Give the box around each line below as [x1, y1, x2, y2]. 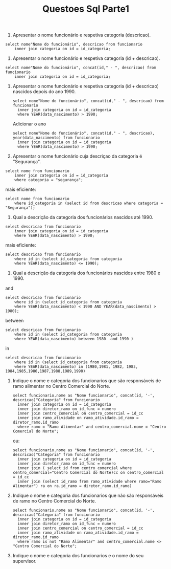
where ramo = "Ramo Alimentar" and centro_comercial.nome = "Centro [17, 424, 166, 430]
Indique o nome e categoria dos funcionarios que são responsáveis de [12, 378, 161, 384]
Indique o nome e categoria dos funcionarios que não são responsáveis [12, 492, 164, 499]
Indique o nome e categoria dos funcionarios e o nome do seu [12, 553, 144, 559]
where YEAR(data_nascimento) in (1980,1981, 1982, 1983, [14, 364, 138, 369]
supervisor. [12, 558, 37, 564]
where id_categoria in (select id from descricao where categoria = [14, 201, 163, 206]
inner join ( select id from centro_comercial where [17, 466, 132, 471]
